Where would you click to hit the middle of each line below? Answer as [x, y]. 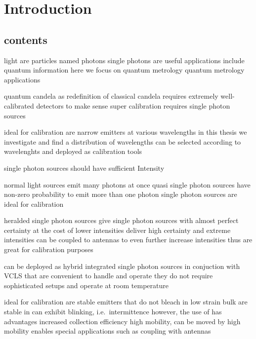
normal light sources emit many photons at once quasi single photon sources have [127, 184]
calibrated [19, 105]
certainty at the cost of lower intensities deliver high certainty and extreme [117, 230]
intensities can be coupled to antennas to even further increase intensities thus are [128, 240]
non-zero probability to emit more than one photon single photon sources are [121, 194]
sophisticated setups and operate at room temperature [86, 285]
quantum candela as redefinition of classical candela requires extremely [111, 96]
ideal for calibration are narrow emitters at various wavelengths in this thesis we [126, 132]
